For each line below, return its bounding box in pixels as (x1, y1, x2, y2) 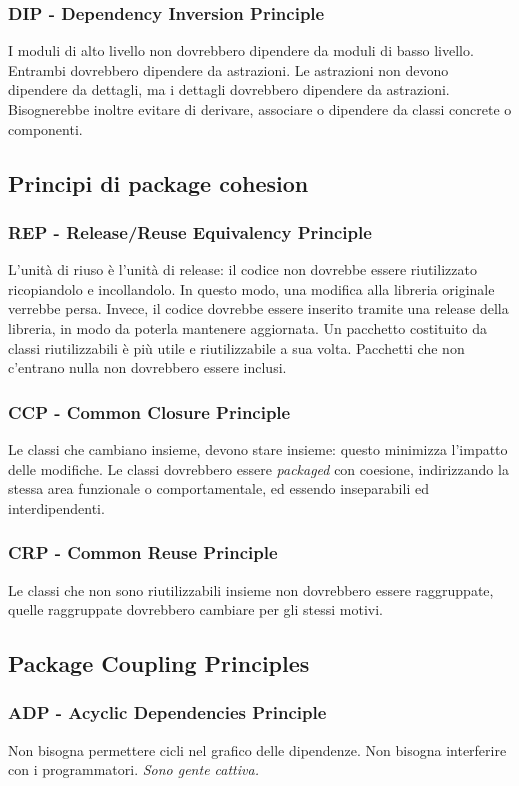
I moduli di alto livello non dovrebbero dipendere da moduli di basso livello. (8, 40, 474, 61)
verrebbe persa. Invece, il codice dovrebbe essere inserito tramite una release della (8, 298, 509, 319)
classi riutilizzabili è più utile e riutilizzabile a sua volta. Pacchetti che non (8, 337, 465, 358)
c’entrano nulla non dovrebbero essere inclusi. (8, 357, 287, 378)
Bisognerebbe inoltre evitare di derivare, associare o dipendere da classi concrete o (8, 99, 512, 119)
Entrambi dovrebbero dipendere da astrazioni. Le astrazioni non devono (8, 59, 449, 80)
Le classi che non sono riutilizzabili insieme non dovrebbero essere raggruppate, (8, 579, 494, 600)
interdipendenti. (8, 497, 105, 518)
